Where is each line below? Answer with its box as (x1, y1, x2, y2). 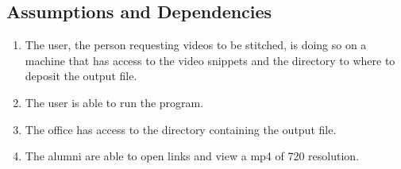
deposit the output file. (25, 67, 137, 84)
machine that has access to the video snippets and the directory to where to (25, 52, 395, 68)
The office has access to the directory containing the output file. (25, 121, 337, 137)
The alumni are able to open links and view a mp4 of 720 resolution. (25, 148, 360, 164)
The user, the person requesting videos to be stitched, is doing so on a (25, 36, 367, 53)
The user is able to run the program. (25, 94, 204, 110)
